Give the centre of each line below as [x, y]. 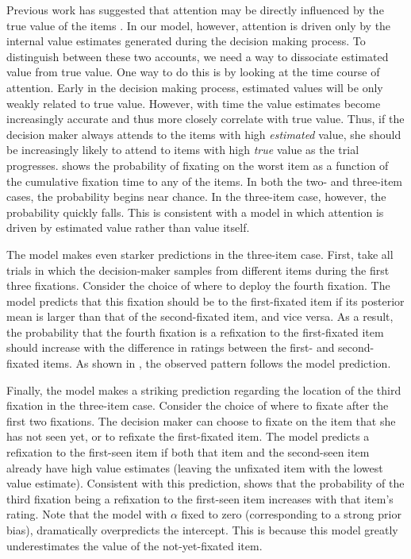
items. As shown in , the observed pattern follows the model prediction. [217, 363]
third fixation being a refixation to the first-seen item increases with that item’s [200, 498]
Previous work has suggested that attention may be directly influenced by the [195, 10]
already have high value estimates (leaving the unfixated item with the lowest [195, 467]
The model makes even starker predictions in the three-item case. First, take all [200, 254]
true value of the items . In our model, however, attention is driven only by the [199, 25]
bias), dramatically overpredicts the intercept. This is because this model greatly [202, 530]
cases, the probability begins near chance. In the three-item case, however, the [196, 197]
